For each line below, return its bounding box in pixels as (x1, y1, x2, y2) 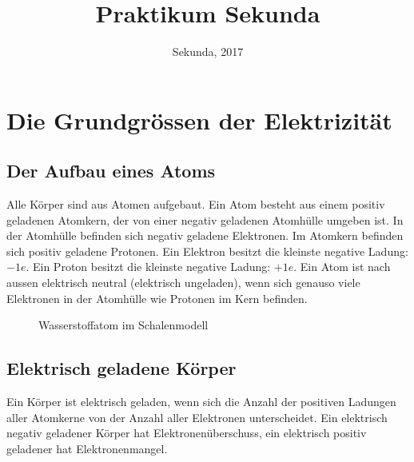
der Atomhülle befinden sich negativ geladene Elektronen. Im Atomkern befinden (6, 227, 404, 244)
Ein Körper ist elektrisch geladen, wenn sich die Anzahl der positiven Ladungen (6, 393, 396, 410)
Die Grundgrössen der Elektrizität (6, 103, 392, 136)
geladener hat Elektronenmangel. (6, 440, 168, 456)
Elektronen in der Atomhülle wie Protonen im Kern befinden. (6, 289, 308, 306)
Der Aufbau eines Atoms (6, 158, 216, 183)
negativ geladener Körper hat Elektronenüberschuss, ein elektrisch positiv (6, 424, 367, 441)
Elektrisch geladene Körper (6, 356, 237, 380)
